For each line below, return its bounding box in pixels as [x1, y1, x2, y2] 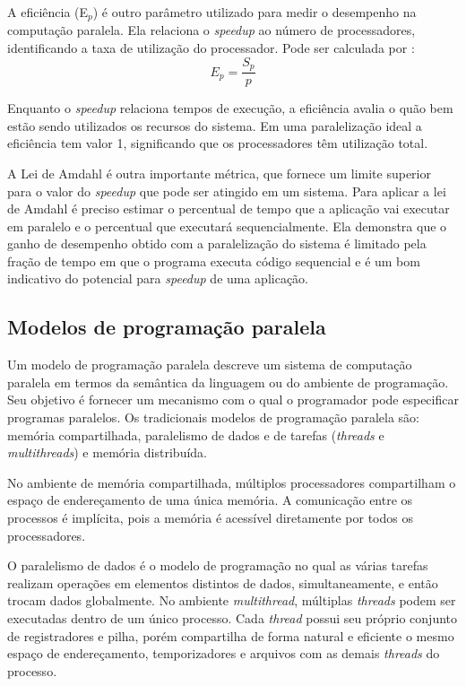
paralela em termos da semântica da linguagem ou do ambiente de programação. [7, 372, 449, 391]
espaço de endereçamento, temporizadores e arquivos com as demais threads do [7, 644, 440, 663]
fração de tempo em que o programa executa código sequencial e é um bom [7, 251, 420, 270]
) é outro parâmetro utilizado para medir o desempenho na [92, 3, 417, 21]
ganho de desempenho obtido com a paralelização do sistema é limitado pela [7, 234, 427, 253]
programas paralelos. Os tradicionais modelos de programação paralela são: [7, 408, 420, 427]
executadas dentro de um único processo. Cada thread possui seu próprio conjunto [7, 608, 457, 627]
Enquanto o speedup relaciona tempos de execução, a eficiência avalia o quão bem [7, 99, 453, 117]
